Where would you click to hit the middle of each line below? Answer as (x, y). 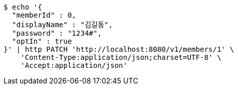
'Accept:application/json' (74, 65)
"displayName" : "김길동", (62, 25)
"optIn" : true (42, 41)
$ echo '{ (23, 7)
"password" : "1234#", (57, 33)
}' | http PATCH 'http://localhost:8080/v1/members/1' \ (119, 49)
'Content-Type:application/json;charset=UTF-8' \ (121, 57)
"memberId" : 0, (44, 15)
